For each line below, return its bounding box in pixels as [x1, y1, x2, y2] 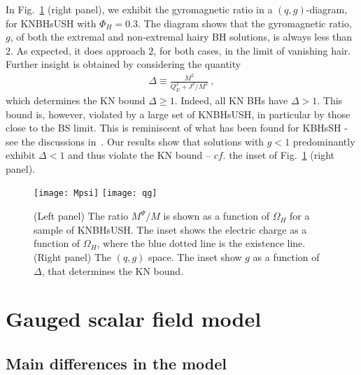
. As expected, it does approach [10, 43, 146, 57]
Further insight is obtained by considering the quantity [6, 57, 241, 71]
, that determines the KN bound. [41, 263, 184, 278]
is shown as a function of [163, 208, 269, 223]
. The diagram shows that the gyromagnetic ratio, [137, 15, 352, 30]
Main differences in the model [6, 352, 227, 374]
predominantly [292, 134, 355, 148]
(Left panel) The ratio [34, 208, 129, 223]
